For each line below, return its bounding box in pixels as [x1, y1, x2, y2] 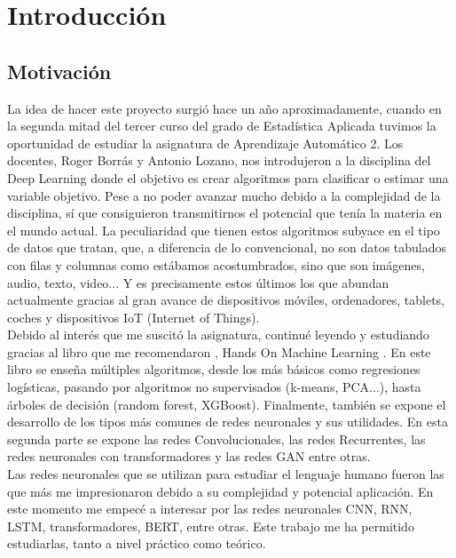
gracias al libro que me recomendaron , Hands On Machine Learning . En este [7, 342, 431, 361]
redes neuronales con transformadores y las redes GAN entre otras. [7, 447, 371, 466]
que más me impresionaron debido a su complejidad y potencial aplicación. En [7, 482, 434, 500]
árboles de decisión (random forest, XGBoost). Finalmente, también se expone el [7, 395, 446, 413]
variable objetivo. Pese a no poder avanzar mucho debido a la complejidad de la [7, 186, 441, 204]
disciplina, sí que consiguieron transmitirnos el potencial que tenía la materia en [7, 203, 443, 222]
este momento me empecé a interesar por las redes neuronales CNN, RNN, [7, 499, 413, 518]
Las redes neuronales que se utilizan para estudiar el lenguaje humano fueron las [7, 465, 444, 483]
